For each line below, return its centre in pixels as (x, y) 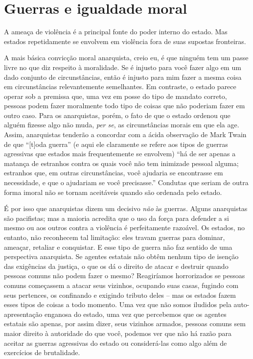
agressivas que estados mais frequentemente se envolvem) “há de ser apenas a (120, 154)
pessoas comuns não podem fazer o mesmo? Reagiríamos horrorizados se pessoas (125, 275)
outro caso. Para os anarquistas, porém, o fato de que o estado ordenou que (117, 115)
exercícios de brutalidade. (42, 352)
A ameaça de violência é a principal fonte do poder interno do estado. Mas (116, 32)
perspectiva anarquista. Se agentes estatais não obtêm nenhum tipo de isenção (121, 256)
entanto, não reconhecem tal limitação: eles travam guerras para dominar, (115, 237)
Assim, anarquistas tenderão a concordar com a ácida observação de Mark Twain (125, 134)
